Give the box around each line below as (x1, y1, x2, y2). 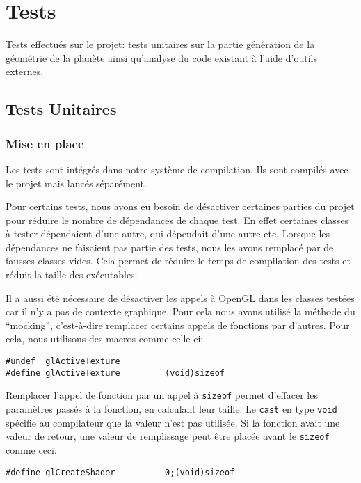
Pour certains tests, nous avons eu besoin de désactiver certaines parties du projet (6, 199, 355, 214)
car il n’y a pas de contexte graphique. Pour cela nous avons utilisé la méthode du (6, 304, 355, 319)
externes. (6, 64, 44, 79)
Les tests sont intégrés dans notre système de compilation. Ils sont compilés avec (6, 161, 348, 176)
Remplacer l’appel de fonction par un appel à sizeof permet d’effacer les (6, 388, 318, 402)
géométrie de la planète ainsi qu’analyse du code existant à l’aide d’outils (6, 50, 317, 65)
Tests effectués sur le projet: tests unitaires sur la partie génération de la (6, 37, 315, 52)
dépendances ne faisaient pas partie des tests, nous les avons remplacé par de (6, 239, 334, 254)
